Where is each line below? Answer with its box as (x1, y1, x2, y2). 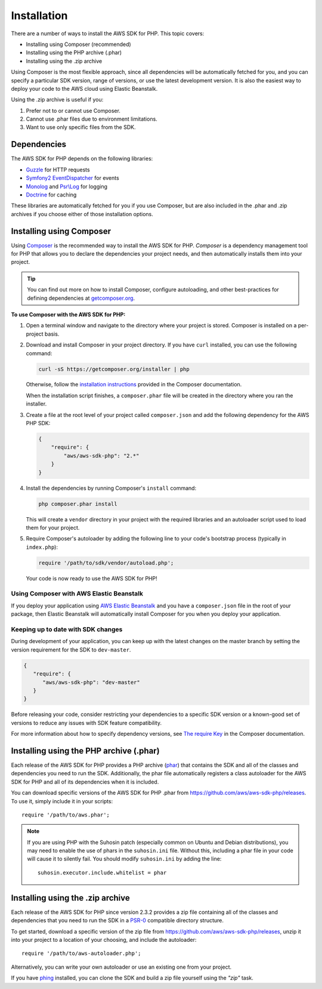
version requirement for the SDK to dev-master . (11, 646, 131, 653)
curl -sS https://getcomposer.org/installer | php (38, 365, 190, 373)
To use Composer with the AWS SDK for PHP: (11, 311, 126, 318)
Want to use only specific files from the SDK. (26, 124, 136, 131)
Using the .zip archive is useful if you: (11, 96, 104, 103)
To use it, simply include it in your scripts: (11, 797, 113, 804)
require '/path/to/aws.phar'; (21, 811, 110, 818)
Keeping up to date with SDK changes (11, 625, 123, 633)
